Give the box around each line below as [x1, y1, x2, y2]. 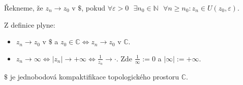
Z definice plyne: [4, 19, 55, 30]
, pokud [81, 3, 105, 13]
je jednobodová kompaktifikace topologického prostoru [10, 71, 179, 82]
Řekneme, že [4, 3, 43, 13]
